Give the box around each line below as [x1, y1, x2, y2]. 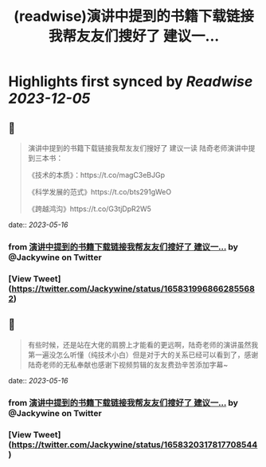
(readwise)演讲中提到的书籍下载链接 [13, 7, 255, 26]
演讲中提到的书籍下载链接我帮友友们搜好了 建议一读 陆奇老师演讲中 [27, 143, 248, 152]
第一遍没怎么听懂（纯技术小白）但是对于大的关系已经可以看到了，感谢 [27, 350, 259, 359]
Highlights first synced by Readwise [8, 73, 253, 91]
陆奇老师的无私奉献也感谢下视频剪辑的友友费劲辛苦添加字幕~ [27, 359, 229, 369]
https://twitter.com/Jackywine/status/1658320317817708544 [11, 439, 258, 450]
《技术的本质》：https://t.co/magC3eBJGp [27, 171, 166, 179]
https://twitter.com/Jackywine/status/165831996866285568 [11, 283, 255, 294]
